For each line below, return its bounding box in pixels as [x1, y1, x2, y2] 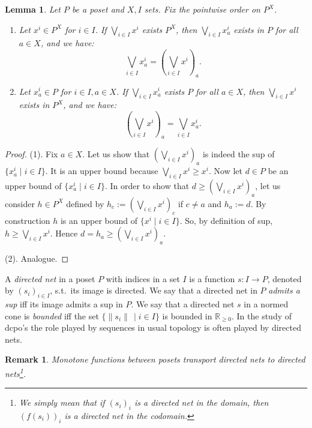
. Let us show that [82, 148, 150, 160]
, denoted [267, 272, 302, 285]
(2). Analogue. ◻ [5, 252, 69, 264]
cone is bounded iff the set [5, 309, 99, 322]
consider [5, 197, 35, 209]
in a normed [244, 297, 289, 310]
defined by [66, 197, 104, 209]
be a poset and [71, 3, 124, 15]
